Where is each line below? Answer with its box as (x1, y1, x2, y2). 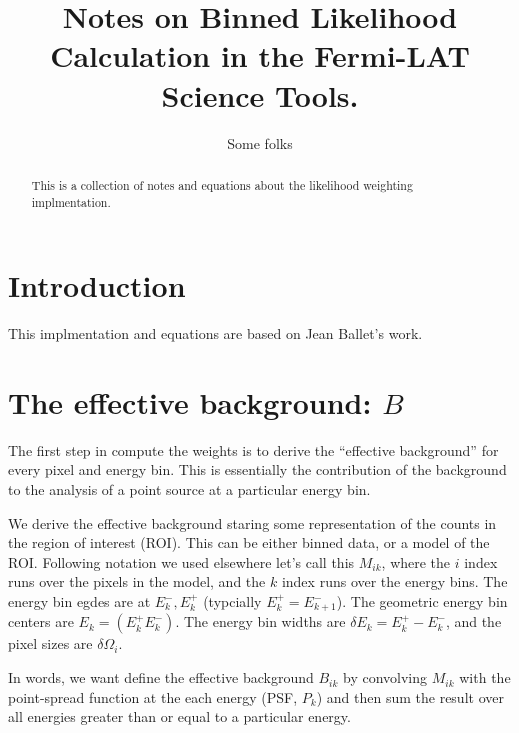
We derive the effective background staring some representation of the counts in (8, 512, 497, 533)
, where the (381, 551, 451, 572)
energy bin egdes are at (8, 591, 151, 612)
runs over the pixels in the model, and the (8, 571, 266, 592)
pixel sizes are (8, 633, 93, 654)
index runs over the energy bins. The (281, 571, 508, 592)
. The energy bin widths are (175, 611, 346, 632)
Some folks (227, 132, 293, 153)
